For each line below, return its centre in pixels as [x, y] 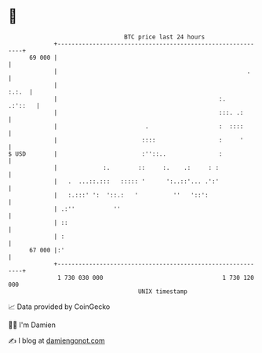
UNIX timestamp [163, 291]
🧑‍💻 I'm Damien [32, 325]
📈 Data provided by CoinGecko [59, 307]
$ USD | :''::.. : [115, 154]
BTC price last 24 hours [165, 37]
